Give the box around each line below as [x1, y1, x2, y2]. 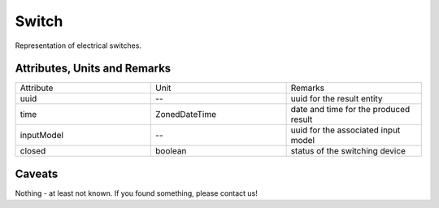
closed [20, 145, 46, 157]
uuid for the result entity [290, 93, 383, 105]
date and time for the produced [290, 104, 411, 115]
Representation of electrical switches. [15, 41, 142, 50]
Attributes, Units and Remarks [15, 62, 172, 76]
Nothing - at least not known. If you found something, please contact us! [15, 188, 258, 198]
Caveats [15, 167, 59, 180]
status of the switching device [290, 145, 406, 157]
